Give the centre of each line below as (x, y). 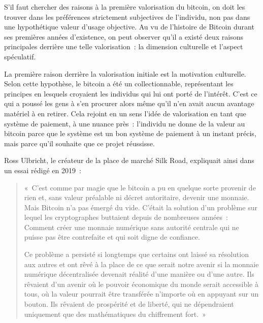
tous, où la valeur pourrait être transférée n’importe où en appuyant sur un (141, 294)
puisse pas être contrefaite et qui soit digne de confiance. (112, 237)
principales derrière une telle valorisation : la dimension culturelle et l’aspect (124, 46)
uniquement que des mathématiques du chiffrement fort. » (115, 314)
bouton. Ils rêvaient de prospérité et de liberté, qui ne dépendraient (129, 304)
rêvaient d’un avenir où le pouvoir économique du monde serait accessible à (141, 284)
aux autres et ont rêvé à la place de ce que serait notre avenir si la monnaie (141, 264)
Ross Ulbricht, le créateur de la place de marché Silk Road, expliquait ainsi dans (129, 160)
